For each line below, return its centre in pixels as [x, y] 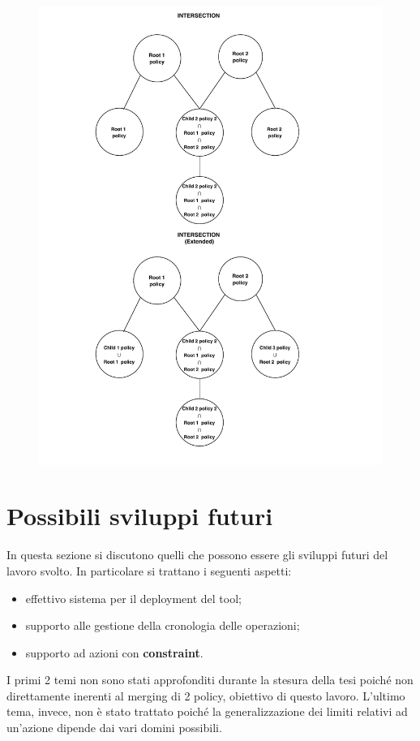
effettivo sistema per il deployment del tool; [133, 598]
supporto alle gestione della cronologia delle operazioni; [163, 625]
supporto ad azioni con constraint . [114, 652]
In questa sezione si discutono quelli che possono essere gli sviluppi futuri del [197, 555]
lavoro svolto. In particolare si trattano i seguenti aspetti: [149, 570]
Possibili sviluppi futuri [140, 516]
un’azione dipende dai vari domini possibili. [114, 728]
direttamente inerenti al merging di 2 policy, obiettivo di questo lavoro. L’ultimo [206, 695]
